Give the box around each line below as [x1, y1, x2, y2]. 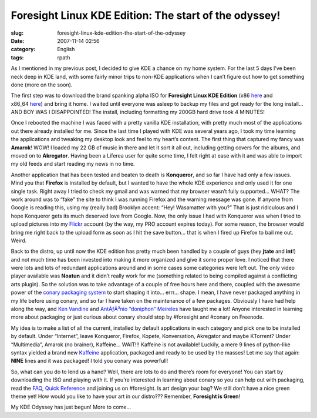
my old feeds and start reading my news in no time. [11, 160, 135, 168]
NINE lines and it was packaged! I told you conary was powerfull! [11, 357, 168, 365]
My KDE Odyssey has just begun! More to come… [11, 403, 131, 411]
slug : [11, 29, 23, 36]
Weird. [11, 237, 27, 244]
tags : [11, 53, 24, 61]
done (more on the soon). [11, 81, 73, 88]
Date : [11, 37, 25, 44]
